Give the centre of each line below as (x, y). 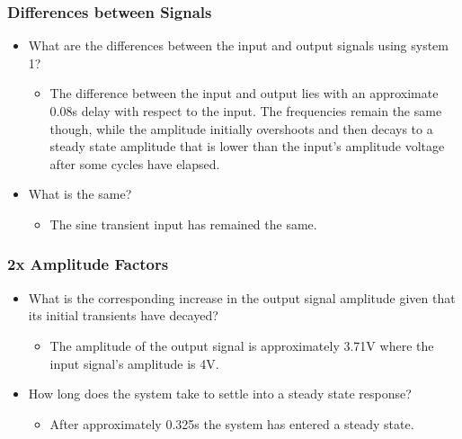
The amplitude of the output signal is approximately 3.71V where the (242, 345)
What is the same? (80, 194)
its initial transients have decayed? (123, 315)
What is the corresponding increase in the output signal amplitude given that (242, 297)
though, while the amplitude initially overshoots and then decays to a (241, 128)
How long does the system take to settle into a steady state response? (220, 394)
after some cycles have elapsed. (135, 163)
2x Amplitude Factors (88, 264)
